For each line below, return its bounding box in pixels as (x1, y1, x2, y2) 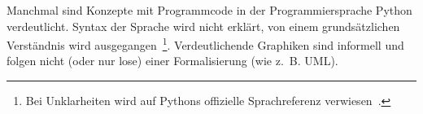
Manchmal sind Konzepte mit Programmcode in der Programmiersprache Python (7, 2, 412, 18)
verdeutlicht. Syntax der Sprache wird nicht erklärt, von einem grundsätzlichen (7, 17, 400, 34)
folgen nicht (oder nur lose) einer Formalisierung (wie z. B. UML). (7, 52, 338, 69)
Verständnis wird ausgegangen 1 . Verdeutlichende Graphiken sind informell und (7, 34, 404, 53)
